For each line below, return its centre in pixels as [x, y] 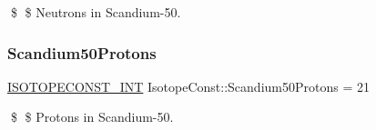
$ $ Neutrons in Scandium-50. [96, 12]
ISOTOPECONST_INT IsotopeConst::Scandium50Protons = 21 [188, 86]
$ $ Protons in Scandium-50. [92, 117]
